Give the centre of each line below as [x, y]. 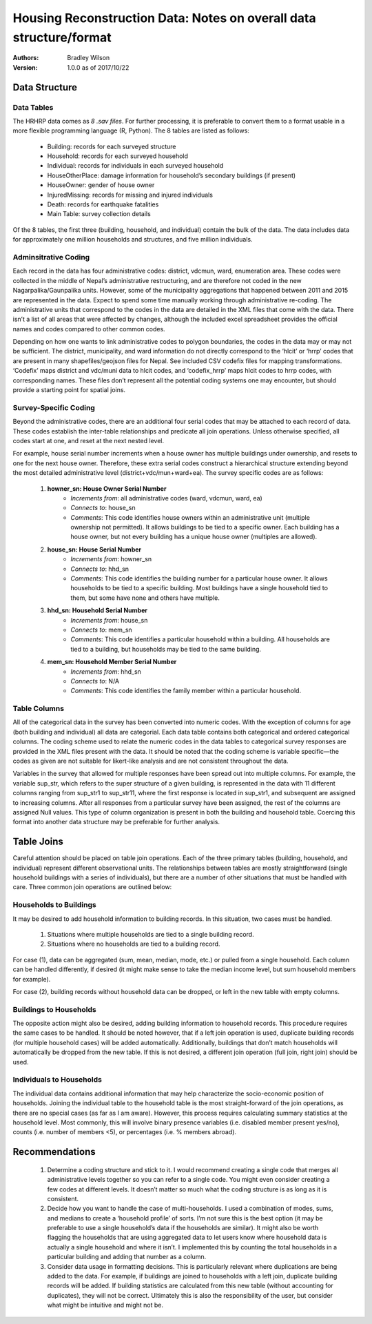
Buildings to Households [54, 1009]
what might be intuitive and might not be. [105, 1305]
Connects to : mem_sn [101, 630]
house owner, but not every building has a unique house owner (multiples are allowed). [194, 537]
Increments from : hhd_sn [106, 671]
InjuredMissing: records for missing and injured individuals [130, 195]
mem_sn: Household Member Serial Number [112, 662]
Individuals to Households [58, 1080]
